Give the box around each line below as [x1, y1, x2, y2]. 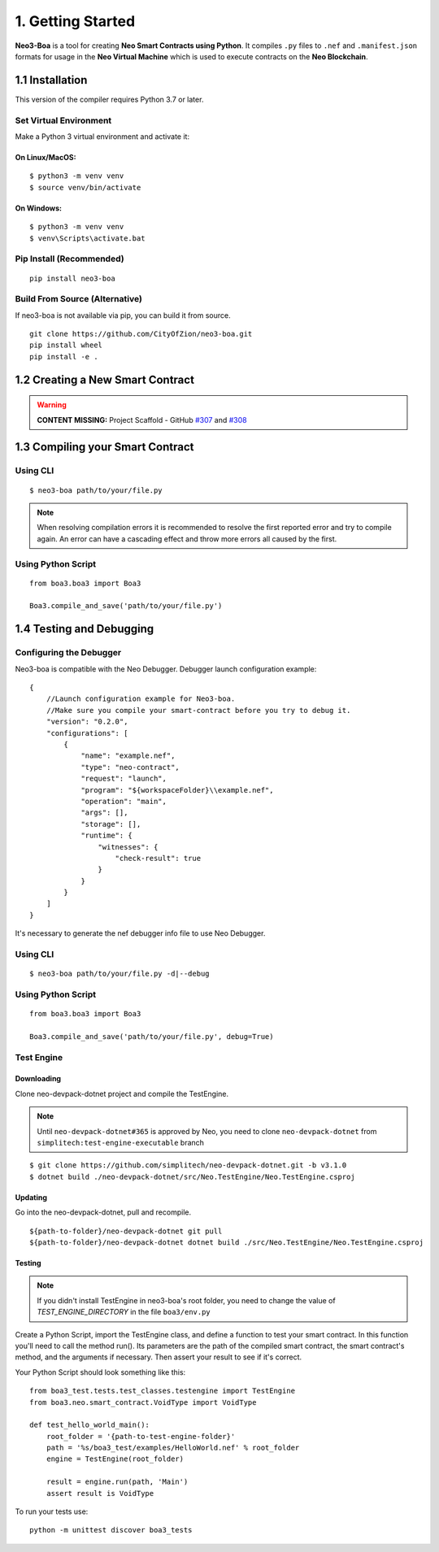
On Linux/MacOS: [15, 152, 76, 162]
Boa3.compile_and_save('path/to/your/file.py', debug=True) [29, 1032, 274, 1041]
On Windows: [15, 203, 63, 213]
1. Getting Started [15, 12, 136, 30]
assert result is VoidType [46, 1489, 154, 1498]
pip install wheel [29, 341, 103, 350]
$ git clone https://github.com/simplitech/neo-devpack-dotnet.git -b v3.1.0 [29, 1161, 347, 1170]
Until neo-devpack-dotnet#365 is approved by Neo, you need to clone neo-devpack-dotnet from [37, 1126, 377, 1136]
